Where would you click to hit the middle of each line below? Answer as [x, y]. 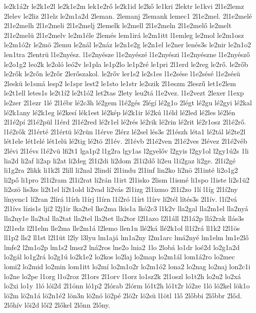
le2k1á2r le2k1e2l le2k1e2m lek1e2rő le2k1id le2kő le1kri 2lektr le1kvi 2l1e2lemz [124, 6]
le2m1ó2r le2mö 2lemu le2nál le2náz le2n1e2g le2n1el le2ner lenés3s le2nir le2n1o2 [128, 45]
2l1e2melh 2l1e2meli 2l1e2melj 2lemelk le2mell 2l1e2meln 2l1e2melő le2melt [118, 25]
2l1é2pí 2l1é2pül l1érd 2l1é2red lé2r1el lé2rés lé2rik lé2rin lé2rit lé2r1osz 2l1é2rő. [125, 122]
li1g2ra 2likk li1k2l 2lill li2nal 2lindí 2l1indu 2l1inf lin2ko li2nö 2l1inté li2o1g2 [121, 170]
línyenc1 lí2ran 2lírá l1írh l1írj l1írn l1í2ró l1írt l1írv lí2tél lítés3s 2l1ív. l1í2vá [121, 199]
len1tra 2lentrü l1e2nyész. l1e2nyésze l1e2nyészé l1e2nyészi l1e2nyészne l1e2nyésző [127, 54]
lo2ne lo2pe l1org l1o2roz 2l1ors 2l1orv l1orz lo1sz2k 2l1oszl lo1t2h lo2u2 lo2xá [123, 276]
